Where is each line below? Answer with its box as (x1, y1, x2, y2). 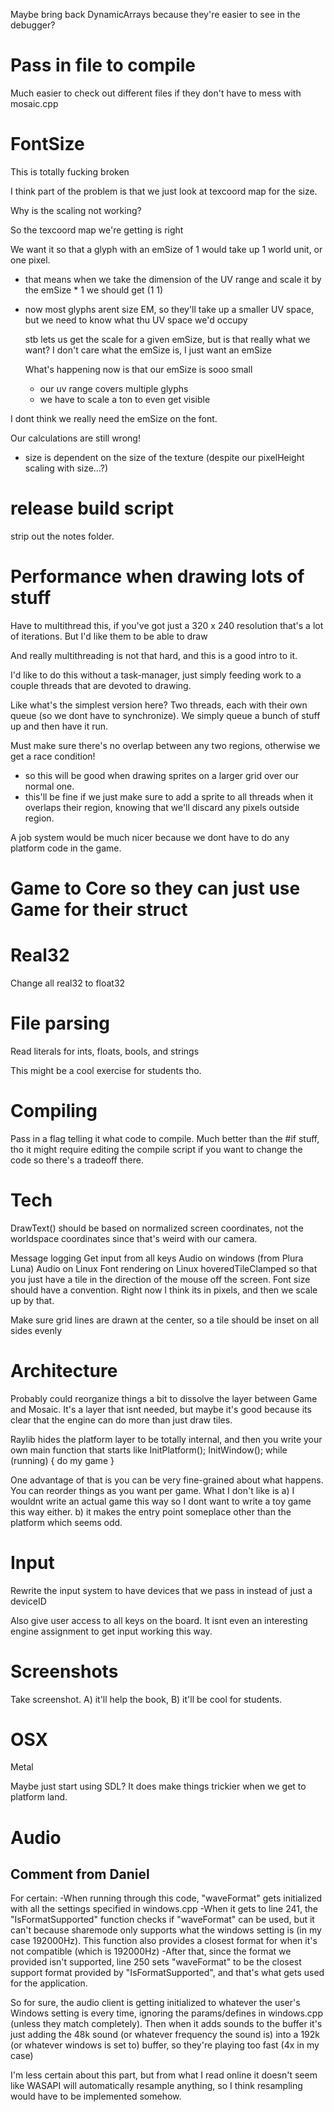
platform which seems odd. (10, 1516, 123, 1528)
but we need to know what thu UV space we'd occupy (24, 314, 248, 326)
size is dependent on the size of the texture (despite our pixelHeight (24, 451, 305, 463)
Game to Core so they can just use (10, 877, 301, 899)
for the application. (10, 1977, 88, 1989)
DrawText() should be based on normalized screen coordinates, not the (10, 1222, 304, 1234)
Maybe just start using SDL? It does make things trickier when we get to (10, 1780, 307, 1793)
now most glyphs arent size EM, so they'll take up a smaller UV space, (24, 303, 315, 315)
